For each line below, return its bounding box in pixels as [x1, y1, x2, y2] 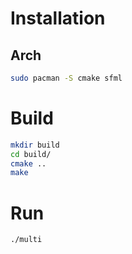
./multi [10, 235, 43, 245]
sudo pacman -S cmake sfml [10, 73, 123, 83]
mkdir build [10, 140, 60, 150]
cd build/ [10, 149, 52, 159]
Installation [10, 7, 106, 30]
